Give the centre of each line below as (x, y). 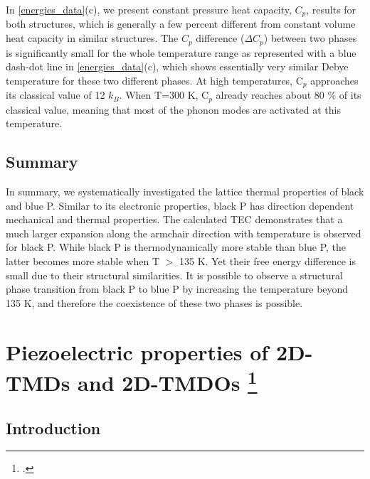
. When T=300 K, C (164, 95)
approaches (334, 80)
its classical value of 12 (55, 95)
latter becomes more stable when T (83, 260)
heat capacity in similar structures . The (92, 38)
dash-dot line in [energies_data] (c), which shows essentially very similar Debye (177, 66)
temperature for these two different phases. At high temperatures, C (154, 80)
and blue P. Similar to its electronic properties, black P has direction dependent (180, 205)
